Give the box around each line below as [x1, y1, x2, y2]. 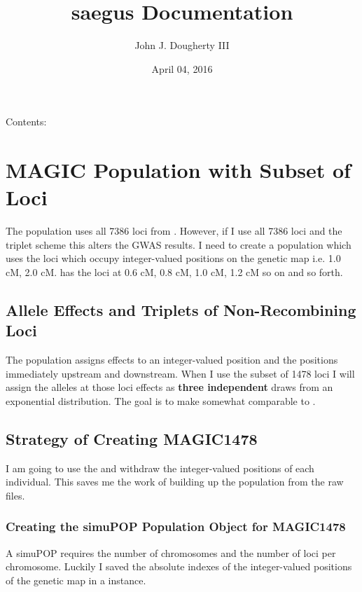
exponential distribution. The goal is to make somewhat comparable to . [6, 393, 316, 408]
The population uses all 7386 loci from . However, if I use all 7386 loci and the [6, 223, 342, 238]
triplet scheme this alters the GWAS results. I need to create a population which [6, 237, 351, 252]
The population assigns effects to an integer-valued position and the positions [6, 352, 338, 367]
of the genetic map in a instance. [6, 572, 146, 587]
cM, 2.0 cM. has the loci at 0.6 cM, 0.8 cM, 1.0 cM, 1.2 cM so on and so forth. [6, 265, 343, 279]
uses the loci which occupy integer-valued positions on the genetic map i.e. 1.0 [6, 251, 341, 266]
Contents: [6, 114, 47, 129]
